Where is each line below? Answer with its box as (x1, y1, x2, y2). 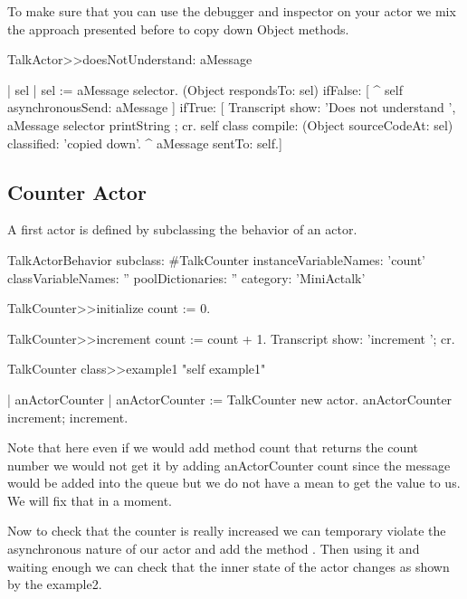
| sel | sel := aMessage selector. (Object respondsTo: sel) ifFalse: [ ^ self (7, 80, 403, 99)
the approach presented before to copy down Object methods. (7, 19, 349, 38)
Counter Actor (7, 177, 147, 205)
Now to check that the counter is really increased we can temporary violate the (7, 521, 446, 540)
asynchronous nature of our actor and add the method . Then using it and (7, 539, 420, 558)
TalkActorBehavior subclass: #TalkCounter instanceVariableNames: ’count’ (7, 250, 425, 269)
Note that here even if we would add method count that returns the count (7, 438, 419, 457)
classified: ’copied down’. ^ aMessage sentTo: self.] (7, 133, 282, 152)
